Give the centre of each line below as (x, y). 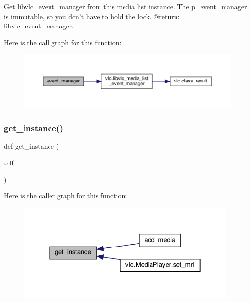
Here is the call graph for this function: (63, 42)
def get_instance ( (32, 146)
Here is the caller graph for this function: (66, 196)
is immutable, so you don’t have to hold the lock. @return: (92, 16)
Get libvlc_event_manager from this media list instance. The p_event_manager (125, 6)
